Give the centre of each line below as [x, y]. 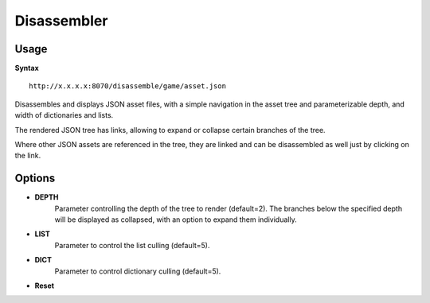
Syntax [27, 68]
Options [35, 179]
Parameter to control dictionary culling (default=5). [138, 271]
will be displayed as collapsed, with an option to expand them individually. [176, 219]
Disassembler [61, 21]
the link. [28, 156]
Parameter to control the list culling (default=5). [132, 245]
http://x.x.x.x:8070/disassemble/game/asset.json [128, 86]
